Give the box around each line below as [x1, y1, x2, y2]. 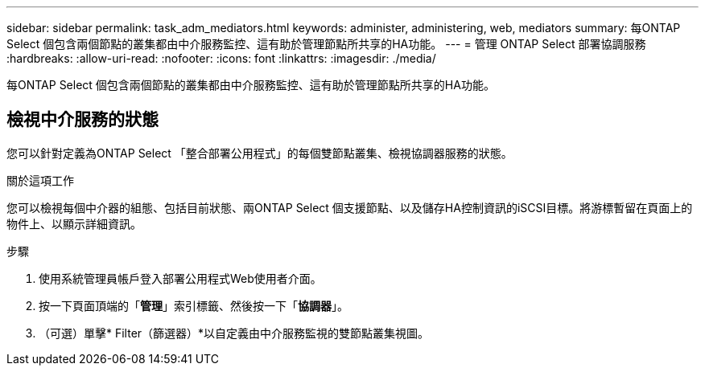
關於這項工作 [6, 173, 74, 187]
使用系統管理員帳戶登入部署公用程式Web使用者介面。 [39, 271, 322, 285]
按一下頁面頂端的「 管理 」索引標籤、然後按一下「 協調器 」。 [39, 298, 348, 313]
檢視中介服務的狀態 [6, 109, 159, 130]
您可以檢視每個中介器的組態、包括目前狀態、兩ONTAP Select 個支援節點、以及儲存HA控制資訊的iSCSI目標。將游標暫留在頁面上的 [6, 200, 693, 215]
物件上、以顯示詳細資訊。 [6, 216, 142, 231]
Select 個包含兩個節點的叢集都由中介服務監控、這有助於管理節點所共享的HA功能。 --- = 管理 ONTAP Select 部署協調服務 [6, 37, 646, 51]
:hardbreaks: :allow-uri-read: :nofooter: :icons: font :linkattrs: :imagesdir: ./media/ [6, 51, 436, 65]
